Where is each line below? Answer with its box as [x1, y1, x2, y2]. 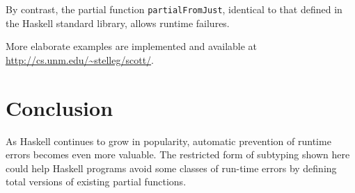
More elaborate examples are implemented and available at [6, 39, 258, 53]
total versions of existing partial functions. [6, 174, 187, 189]
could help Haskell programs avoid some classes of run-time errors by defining [6, 160, 337, 175]
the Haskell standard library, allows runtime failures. [6, 15, 230, 30]
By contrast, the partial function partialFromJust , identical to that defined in [6, 2, 342, 16]
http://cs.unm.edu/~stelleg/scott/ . [6, 52, 154, 67]
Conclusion [6, 93, 113, 121]
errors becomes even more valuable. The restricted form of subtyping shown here [6, 147, 350, 162]
